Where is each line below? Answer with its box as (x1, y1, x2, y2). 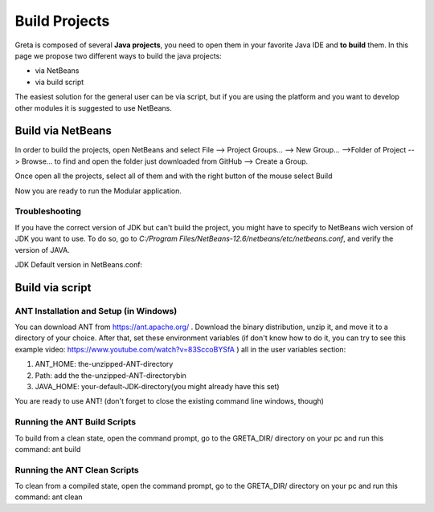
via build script (35, 77, 84, 87)
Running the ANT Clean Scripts (14, 464, 140, 475)
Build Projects (14, 12, 110, 30)
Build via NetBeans (14, 124, 112, 138)
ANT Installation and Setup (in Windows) (14, 305, 178, 316)
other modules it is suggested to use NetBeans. (14, 103, 172, 112)
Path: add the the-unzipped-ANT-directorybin (35, 370, 186, 380)
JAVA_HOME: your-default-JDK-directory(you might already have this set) (35, 382, 280, 391)
